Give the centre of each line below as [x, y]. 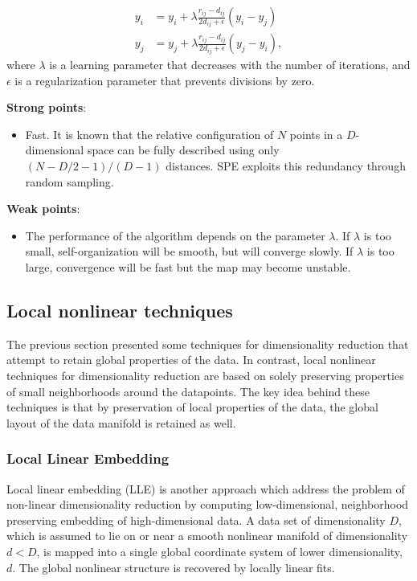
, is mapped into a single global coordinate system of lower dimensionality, [219, 551]
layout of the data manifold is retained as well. [121, 422]
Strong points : [47, 107]
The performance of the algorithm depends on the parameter [175, 235]
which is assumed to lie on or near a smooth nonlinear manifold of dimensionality [207, 536]
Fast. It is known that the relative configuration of [149, 134]
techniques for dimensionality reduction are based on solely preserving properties [205, 375]
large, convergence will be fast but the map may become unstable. [188, 267]
